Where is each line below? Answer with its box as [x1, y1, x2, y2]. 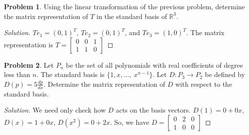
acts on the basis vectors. [115, 105, 191, 115]
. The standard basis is [36, 69, 105, 79]
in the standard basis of [96, 11, 167, 21]
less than [4, 69, 30, 79]
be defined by [205, 69, 245, 79]
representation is [4, 39, 53, 49]
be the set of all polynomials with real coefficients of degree [66, 59, 243, 70]
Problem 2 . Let [4, 59, 54, 70]
